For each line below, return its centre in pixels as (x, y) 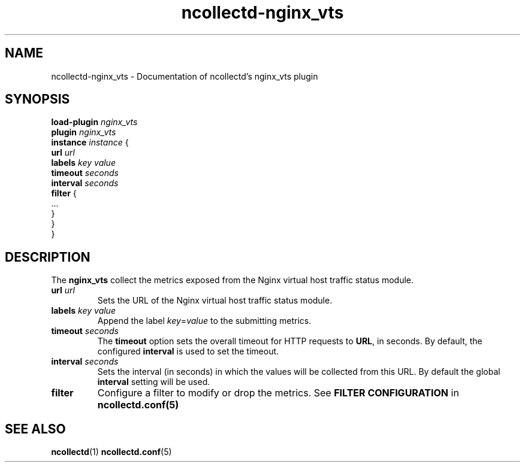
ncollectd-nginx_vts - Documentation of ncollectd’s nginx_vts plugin (185, 76)
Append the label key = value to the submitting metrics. (204, 321)
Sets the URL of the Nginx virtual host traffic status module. (215, 301)
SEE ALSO (35, 429)
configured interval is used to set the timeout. (188, 351)
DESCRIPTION (48, 257)
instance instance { (90, 142)
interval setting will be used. (154, 382)
